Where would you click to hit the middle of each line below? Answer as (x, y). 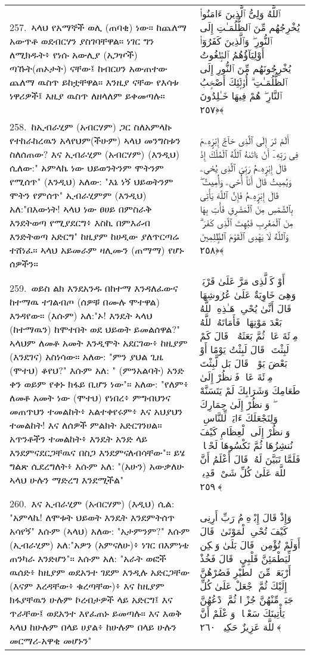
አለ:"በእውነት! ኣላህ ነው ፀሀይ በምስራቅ (81, 209)
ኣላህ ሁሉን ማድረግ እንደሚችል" (67, 479)
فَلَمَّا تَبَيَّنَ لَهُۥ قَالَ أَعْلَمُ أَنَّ (250, 459)
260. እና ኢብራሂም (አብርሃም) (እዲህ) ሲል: (92, 503)
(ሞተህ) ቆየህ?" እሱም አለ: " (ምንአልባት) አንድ (97, 370)
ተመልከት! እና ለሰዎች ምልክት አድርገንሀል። (86, 425)
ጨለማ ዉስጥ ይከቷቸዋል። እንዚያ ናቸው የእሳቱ (94, 82)
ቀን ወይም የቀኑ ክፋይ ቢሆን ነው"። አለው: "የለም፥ (99, 383)
